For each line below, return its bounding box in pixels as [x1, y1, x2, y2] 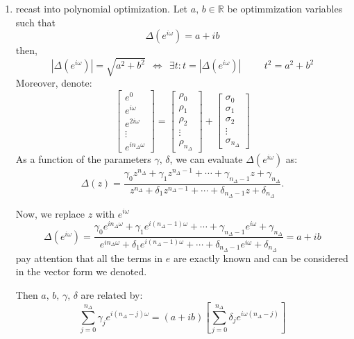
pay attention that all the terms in [15, 250, 163, 265]
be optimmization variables [227, 1, 343, 15]
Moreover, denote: [15, 76, 92, 90]
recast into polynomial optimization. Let [15, 1, 188, 15]
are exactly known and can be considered [173, 250, 348, 265]
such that [15, 15, 56, 29]
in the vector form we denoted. [15, 264, 147, 279]
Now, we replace [15, 206, 85, 220]
